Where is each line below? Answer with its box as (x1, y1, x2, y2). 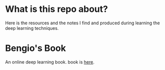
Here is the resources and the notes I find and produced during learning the (5, 20, 160, 26)
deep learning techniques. (5, 25, 59, 31)
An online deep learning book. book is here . (5, 59, 94, 65)
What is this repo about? (5, 3, 108, 15)
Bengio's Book (5, 43, 66, 54)
